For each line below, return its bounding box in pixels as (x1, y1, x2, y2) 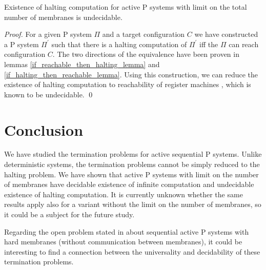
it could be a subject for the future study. (4, 209, 135, 220)
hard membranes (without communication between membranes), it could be (4, 236, 242, 247)
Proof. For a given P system (4, 29, 92, 39)
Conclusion (4, 119, 84, 140)
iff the (199, 38, 218, 49)
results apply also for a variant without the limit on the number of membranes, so (4, 199, 261, 210)
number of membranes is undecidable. (4, 11, 122, 22)
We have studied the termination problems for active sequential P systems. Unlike (4, 149, 262, 159)
